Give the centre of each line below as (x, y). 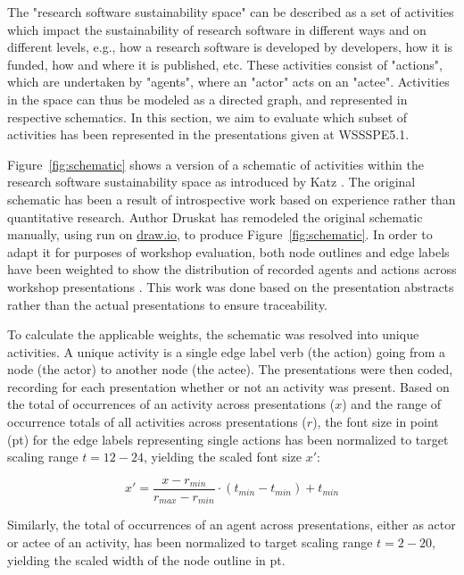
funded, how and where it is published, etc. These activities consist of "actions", (225, 64)
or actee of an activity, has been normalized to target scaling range (190, 542)
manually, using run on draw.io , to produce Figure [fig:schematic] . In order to (220, 234)
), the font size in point (376, 422)
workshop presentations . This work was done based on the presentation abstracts (231, 286)
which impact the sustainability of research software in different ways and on (217, 29)
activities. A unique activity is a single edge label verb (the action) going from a (227, 351)
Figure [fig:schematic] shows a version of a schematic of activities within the (215, 164)
